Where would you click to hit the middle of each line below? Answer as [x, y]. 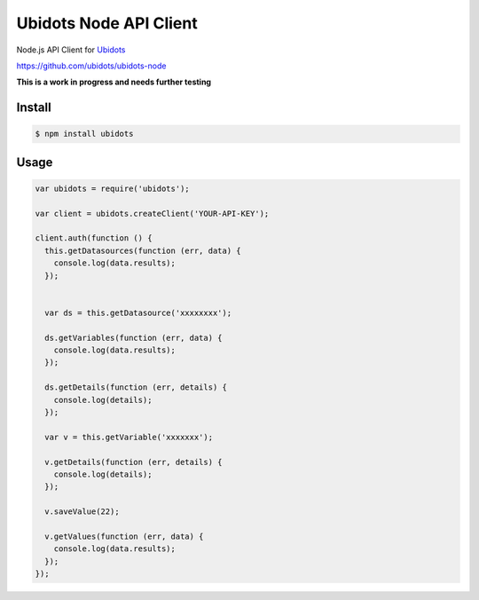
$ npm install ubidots [84, 134]
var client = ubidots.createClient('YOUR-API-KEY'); [152, 213]
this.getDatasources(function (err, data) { [143, 250]
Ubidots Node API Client [107, 23]
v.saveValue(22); [82, 512]
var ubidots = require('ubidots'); [112, 188]
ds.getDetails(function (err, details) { [136, 387]
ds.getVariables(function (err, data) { [133, 338]
